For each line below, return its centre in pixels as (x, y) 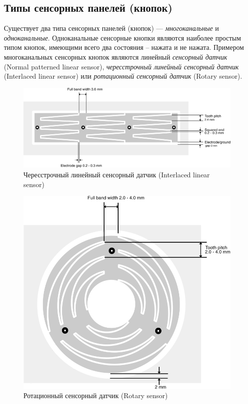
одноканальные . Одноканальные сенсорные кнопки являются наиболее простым (123, 37)
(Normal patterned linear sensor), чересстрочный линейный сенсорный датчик (121, 66)
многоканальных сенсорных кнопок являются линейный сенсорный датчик (116, 56)
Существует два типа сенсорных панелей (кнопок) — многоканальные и (112, 28)
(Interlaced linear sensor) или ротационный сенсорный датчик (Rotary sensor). (123, 76)
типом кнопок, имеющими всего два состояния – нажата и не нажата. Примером (124, 47)
